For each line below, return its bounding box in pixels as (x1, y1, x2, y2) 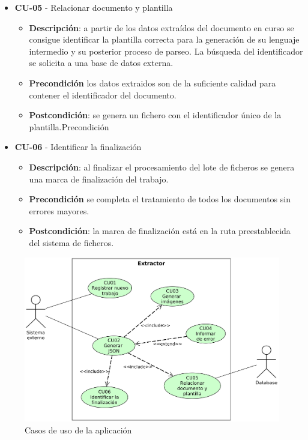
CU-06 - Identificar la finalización (14, 140, 142, 153)
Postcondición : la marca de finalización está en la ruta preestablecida (29, 225, 291, 237)
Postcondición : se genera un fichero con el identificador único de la (29, 109, 282, 121)
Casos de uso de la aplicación (25, 424, 132, 436)
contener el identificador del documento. (29, 88, 177, 101)
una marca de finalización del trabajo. (29, 172, 169, 185)
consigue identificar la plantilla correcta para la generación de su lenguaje (29, 33, 300, 46)
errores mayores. (29, 204, 89, 217)
